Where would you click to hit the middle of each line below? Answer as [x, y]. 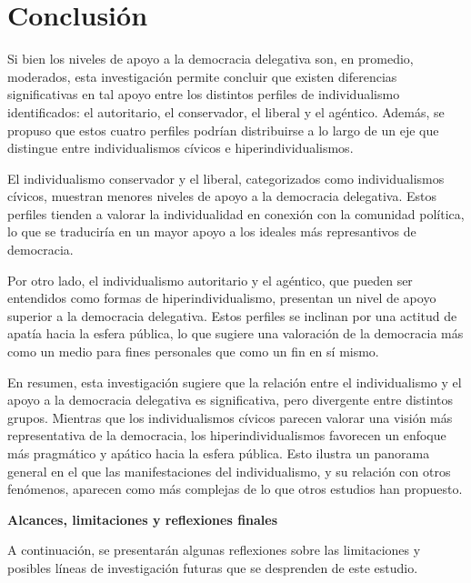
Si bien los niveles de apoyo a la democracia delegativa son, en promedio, [210, 59]
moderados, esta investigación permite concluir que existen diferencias [202, 76]
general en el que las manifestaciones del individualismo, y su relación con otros [229, 471]
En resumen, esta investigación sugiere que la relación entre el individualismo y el [235, 382]
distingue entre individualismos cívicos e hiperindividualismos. [180, 148]
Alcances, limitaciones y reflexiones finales [143, 519]
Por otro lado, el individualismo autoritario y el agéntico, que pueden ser [210, 280]
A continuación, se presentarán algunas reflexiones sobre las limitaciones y [214, 550]
